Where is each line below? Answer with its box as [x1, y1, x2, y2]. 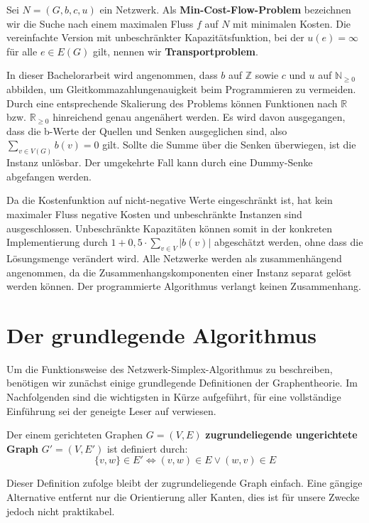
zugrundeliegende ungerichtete [205, 427, 358, 442]
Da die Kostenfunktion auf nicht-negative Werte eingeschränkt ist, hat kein [6, 193, 333, 207]
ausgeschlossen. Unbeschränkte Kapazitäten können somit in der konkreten [6, 220, 333, 235]
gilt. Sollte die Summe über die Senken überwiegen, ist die [102, 137, 356, 152]
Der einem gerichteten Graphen [6, 427, 143, 442]
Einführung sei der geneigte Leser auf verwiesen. [6, 403, 216, 418]
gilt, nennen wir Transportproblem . [93, 43, 258, 58]
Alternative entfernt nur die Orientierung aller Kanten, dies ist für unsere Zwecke [6, 490, 360, 505]
